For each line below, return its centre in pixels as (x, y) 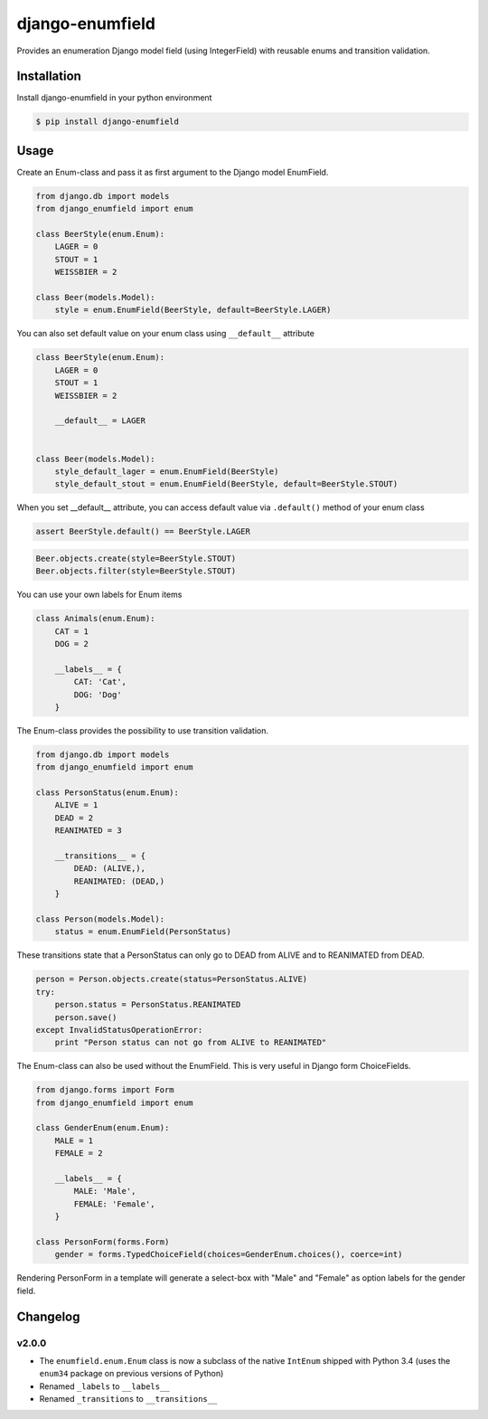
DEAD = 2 (74, 818)
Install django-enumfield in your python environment (114, 98)
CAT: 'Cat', (100, 682)
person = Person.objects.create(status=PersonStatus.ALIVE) (172, 979)
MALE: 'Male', (105, 1191)
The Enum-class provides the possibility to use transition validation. (143, 730)
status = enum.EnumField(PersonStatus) (143, 932)
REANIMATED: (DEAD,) (119, 881)
